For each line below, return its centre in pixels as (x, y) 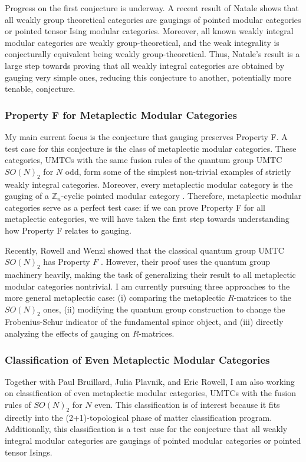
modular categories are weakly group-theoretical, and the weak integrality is (142, 42)
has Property (67, 262)
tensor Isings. (29, 452)
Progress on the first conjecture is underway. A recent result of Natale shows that (152, 8)
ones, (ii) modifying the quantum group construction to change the (164, 309)
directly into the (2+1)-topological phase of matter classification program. (139, 417)
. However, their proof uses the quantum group (185, 262)
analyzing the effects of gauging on (68, 333)
